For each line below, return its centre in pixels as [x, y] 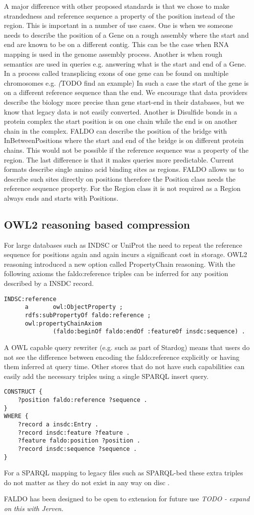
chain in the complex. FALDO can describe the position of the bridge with [116, 130]
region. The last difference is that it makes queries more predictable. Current [119, 159]
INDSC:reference [30, 299]
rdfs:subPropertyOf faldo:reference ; [88, 315]
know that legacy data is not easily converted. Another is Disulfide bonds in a [121, 111]
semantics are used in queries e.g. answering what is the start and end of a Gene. [125, 63]
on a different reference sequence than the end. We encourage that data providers [126, 92]
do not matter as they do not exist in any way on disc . [87, 482]
